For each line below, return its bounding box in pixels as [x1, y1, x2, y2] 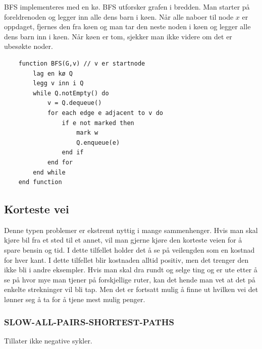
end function [18, 179, 62, 186]
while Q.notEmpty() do [33, 89, 109, 97]
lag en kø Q [33, 70, 73, 77]
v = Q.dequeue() [47, 99, 102, 107]
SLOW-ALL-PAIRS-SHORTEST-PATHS [4, 315, 175, 328]
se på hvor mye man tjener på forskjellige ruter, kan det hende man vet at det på [4, 274, 255, 284]
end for [47, 158, 73, 166]
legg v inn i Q [33, 80, 84, 87]
